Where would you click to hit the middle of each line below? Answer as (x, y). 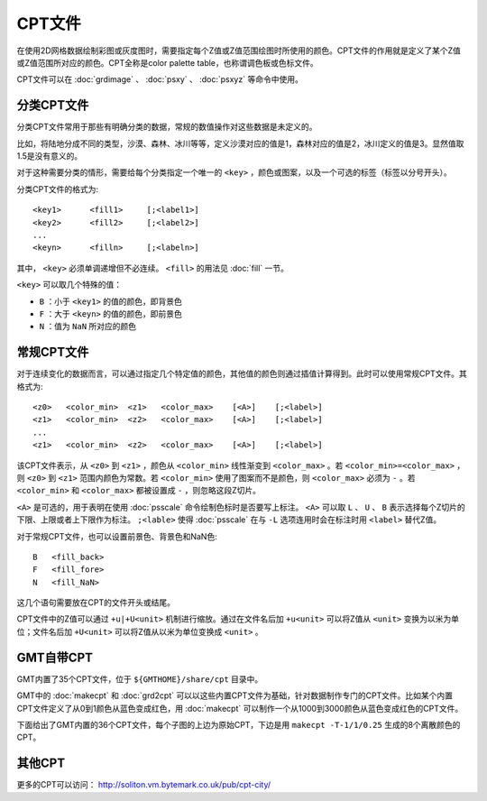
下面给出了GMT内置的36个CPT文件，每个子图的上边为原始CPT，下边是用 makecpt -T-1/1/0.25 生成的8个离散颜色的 (239, 724)
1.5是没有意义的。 (50, 156)
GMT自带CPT (55, 657)
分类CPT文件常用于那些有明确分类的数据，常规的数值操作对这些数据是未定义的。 (167, 127)
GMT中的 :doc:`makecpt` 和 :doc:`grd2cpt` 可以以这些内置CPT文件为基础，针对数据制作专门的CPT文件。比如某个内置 (235, 695)
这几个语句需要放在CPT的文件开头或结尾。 (96, 603)
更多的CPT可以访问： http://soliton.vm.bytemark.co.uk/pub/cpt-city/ (144, 785)
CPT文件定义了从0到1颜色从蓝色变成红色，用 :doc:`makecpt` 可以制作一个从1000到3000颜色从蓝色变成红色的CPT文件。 (240, 708)
